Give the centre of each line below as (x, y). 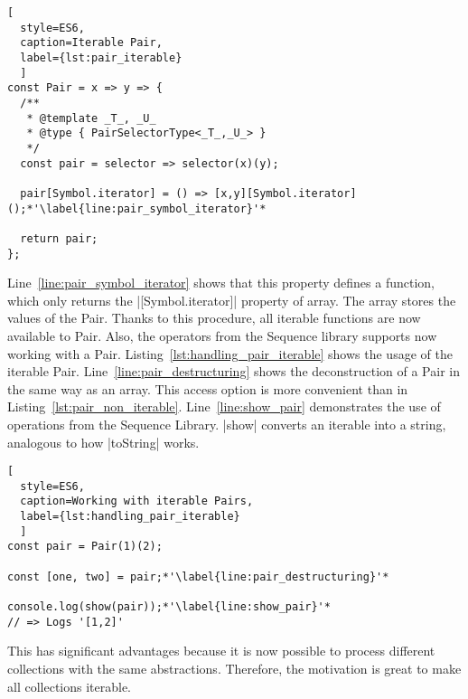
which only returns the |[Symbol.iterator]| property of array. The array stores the (232, 300)
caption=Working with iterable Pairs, (137, 501)
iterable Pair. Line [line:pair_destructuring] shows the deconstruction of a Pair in (234, 371)
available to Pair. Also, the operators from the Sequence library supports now (222, 335)
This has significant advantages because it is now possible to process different (221, 651)
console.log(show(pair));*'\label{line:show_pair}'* (169, 607)
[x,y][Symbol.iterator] (285, 193)
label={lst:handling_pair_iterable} (130, 517)
